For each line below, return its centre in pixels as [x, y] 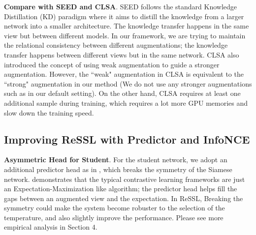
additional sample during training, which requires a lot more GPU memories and [126, 103]
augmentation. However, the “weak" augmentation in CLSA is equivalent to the [124, 74]
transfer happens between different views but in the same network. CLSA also [122, 54]
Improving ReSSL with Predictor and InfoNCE [127, 139]
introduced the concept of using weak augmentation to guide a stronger [112, 64]
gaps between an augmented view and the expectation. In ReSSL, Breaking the [124, 198]
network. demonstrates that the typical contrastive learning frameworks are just [125, 179]
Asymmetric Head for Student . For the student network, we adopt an [116, 160]
